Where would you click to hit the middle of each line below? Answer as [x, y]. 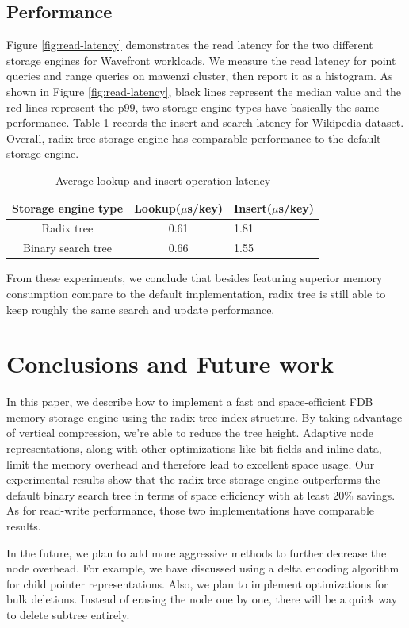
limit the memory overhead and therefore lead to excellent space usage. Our [191, 463]
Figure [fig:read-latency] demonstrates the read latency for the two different [190, 45]
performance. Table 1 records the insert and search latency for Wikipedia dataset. [205, 123]
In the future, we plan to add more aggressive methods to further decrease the [197, 552]
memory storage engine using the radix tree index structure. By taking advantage [204, 417]
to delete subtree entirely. [68, 614]
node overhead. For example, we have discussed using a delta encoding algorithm [203, 568]
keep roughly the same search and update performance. [141, 309]
